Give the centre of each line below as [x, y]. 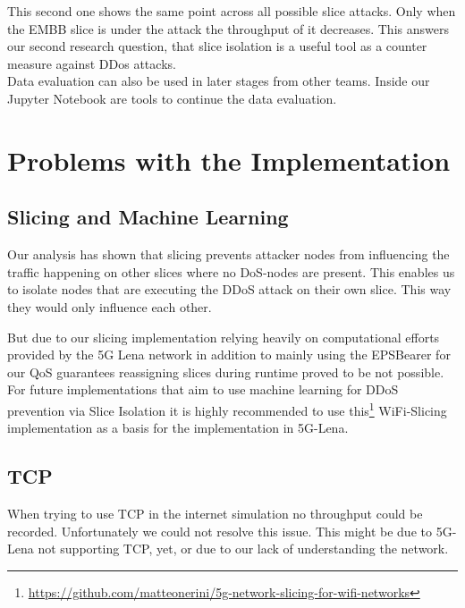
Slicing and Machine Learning [148, 217]
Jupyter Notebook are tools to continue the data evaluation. [172, 98]
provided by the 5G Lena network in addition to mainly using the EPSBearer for [229, 355]
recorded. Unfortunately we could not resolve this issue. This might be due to [220, 531]
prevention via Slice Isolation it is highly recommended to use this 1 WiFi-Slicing [227, 409]
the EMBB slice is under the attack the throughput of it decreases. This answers [228, 28]
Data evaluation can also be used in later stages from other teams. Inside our [219, 81]
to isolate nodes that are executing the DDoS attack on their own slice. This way [229, 289]
